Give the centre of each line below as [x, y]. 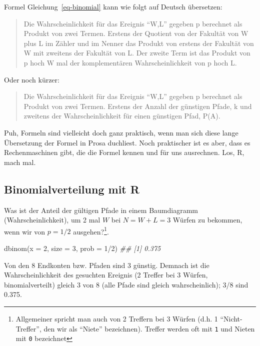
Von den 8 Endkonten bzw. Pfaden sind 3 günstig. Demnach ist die [107, 265]
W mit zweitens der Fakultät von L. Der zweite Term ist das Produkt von [137, 53]
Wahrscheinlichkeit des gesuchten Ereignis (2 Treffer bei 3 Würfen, [106, 275]
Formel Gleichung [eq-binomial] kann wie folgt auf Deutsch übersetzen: [113, 6]
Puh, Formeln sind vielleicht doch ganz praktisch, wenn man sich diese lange [121, 132]
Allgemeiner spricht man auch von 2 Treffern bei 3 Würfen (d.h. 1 [117, 318]
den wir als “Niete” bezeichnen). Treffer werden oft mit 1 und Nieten [149, 328]
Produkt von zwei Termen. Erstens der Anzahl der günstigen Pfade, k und [138, 106]
